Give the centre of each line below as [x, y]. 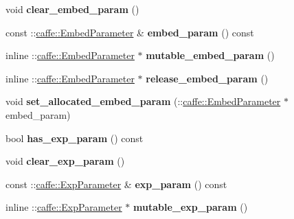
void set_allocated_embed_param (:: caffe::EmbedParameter [143, 101]
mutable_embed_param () [210, 55]
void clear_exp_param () [65, 161]
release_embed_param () [207, 78]
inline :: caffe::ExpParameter [64, 207]
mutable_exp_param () [191, 207]
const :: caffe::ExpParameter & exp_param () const [116, 184]
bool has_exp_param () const [75, 138]
